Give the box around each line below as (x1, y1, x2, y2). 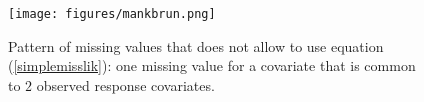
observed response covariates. (36, 74, 215, 95)
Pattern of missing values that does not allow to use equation (8, 35, 384, 56)
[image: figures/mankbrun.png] (8, 7, 216, 21)
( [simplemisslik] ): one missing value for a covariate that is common (8, 55, 416, 76)
